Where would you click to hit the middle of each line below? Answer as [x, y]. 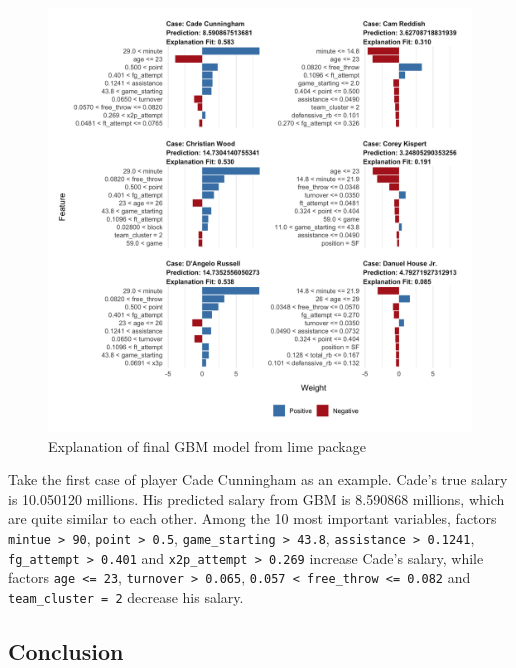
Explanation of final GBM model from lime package [207, 445]
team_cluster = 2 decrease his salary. [126, 596]
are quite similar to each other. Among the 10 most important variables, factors [252, 518]
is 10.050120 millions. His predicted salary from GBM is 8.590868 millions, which [256, 498]
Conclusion [66, 650]
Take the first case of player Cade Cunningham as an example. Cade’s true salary [258, 479]
